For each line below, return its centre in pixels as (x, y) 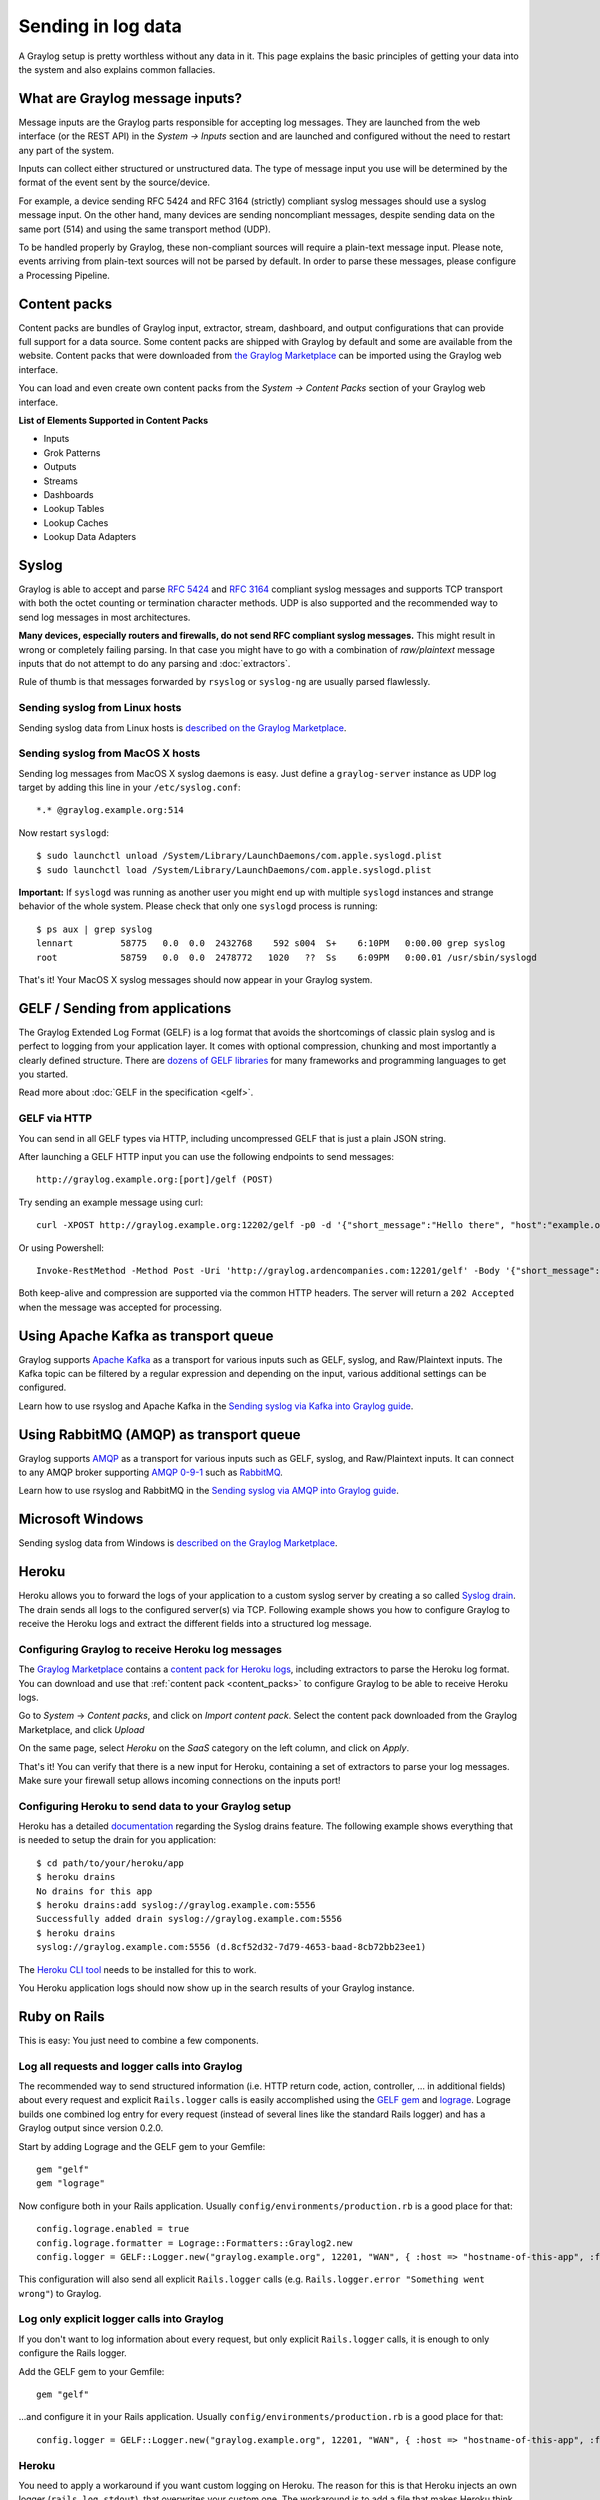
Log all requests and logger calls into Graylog (130, 2066)
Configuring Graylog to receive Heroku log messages (150, 1649)
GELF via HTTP (55, 1118)
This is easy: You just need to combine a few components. (138, 2040)
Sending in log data (100, 26)
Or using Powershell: (61, 1247)
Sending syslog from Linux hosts (100, 708)
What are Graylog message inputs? (130, 98)
